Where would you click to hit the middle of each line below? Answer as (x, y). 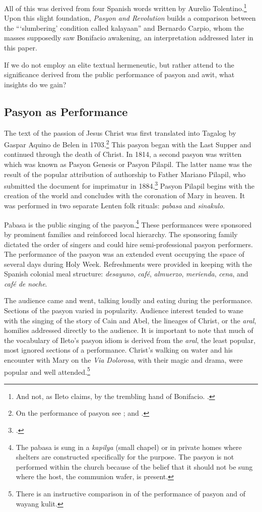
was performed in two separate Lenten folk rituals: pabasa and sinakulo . (115, 206)
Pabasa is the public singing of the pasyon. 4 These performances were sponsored (128, 223)
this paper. (21, 48)
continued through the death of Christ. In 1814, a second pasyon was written (123, 154)
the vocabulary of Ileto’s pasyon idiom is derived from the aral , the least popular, (130, 340)
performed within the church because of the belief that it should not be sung (134, 466)
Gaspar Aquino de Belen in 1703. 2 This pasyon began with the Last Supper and (128, 144)
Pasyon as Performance (66, 111)
